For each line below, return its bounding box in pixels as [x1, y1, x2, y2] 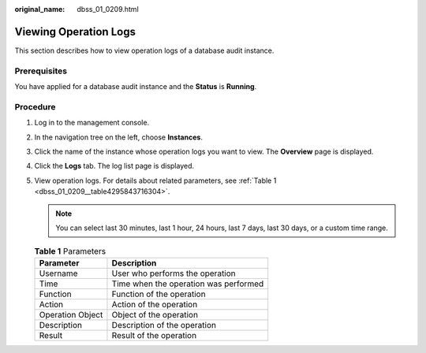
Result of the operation [111, 329, 197, 340]
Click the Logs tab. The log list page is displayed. [34, 162, 195, 171]
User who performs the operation [111, 268, 236, 279]
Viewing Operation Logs [14, 24, 136, 39]
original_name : [14, 5, 65, 13]
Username [39, 268, 78, 279]
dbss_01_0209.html [77, 5, 140, 13]
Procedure [14, 101, 56, 112]
